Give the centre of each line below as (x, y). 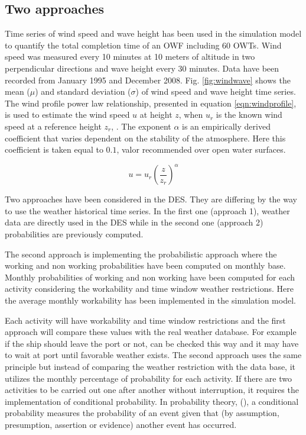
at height (156, 115)
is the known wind (249, 115)
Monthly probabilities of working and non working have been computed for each (150, 277)
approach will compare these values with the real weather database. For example (151, 332)
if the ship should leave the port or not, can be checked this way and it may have (152, 343)
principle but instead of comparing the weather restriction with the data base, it (150, 366)
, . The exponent (141, 126)
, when (191, 115)
